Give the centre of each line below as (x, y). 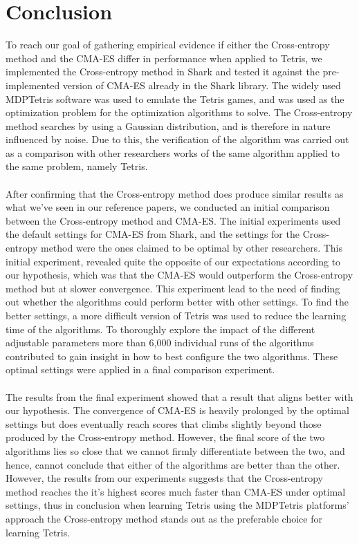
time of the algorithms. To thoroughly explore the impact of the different (160, 329)
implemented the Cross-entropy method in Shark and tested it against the (163, 72)
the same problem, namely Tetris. (77, 166)
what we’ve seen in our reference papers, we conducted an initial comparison (168, 207)
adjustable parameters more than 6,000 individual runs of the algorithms (160, 343)
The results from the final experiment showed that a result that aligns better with (179, 396)
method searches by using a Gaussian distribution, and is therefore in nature (168, 125)
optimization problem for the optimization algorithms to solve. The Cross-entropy (179, 112)
